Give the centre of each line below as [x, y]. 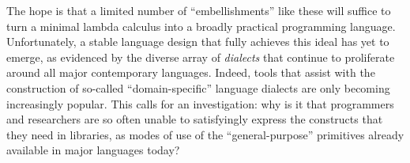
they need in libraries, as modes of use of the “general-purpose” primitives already [205, 134]
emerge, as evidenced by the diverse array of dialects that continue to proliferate [201, 57]
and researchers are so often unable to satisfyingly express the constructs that [195, 119]
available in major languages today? [93, 150]
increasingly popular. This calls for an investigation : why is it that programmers [200, 103]
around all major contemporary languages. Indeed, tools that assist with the [191, 72]
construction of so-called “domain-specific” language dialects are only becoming [198, 87]
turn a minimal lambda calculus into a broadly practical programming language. [201, 26]
